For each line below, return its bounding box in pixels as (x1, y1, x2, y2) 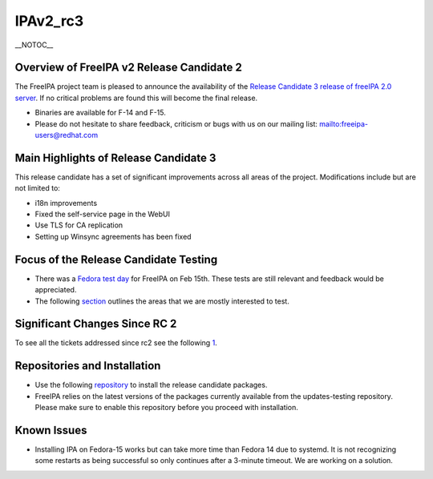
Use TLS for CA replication (34, 220, 123, 230)
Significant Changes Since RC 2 (14, 317, 177, 331)
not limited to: (14, 183, 60, 193)
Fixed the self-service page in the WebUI (34, 209, 170, 219)
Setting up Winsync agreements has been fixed (34, 231, 192, 241)
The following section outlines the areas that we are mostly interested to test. (34, 296, 290, 306)
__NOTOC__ (14, 40, 54, 50)
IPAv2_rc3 (14, 12, 84, 30)
